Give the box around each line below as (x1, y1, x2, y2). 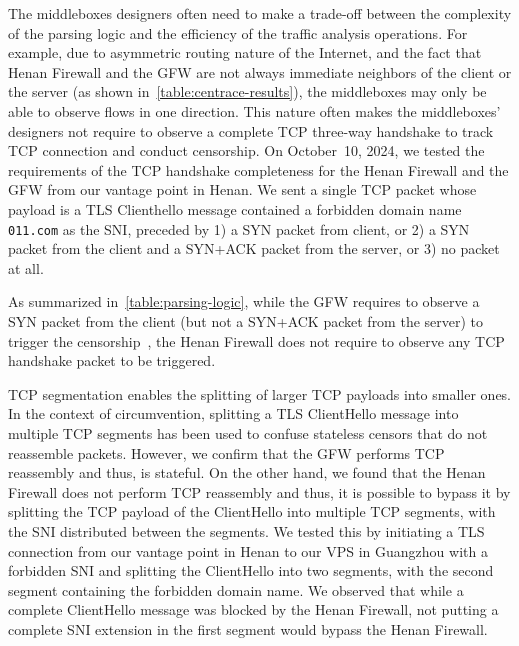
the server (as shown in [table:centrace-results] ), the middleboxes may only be (8, 81, 487, 102)
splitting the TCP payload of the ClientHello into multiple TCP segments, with (8, 501, 496, 522)
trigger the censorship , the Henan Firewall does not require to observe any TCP (8, 330, 505, 351)
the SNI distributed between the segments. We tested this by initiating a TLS (8, 520, 485, 541)
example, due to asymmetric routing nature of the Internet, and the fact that (8, 42, 482, 63)
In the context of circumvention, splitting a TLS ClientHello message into (8, 403, 459, 424)
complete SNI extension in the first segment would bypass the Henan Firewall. (8, 618, 488, 639)
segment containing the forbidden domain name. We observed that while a (8, 579, 464, 600)
